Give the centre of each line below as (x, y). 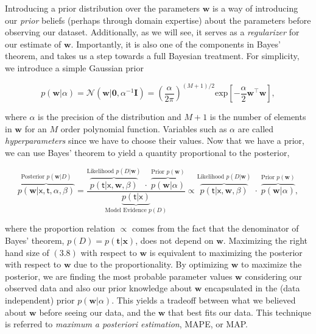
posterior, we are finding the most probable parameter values (119, 276)
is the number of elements (258, 117)
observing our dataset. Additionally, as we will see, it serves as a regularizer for (152, 32)
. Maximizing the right (265, 240)
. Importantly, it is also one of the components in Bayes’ (176, 44)
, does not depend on (174, 240)
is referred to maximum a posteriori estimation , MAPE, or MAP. (126, 324)
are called (256, 128)
